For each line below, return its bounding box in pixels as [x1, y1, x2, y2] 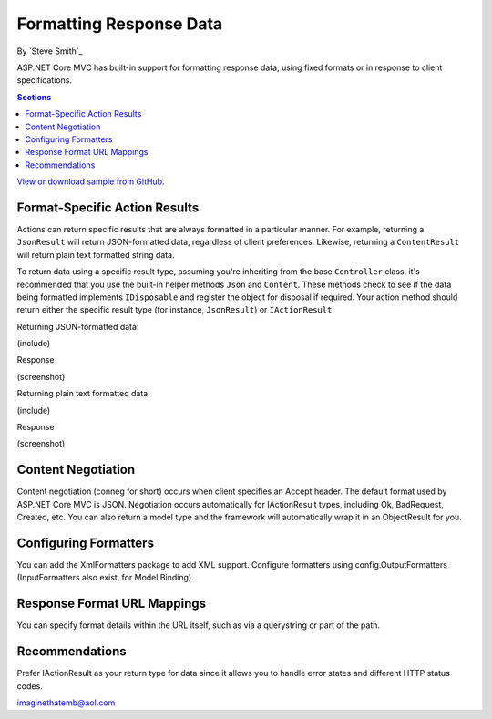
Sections [16, 91, 52, 102]
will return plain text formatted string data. [16, 249, 175, 260]
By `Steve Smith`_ [16, 46, 83, 56]
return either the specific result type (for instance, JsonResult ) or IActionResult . [16, 304, 334, 315]
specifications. [16, 75, 73, 86]
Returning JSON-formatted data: [16, 321, 139, 332]
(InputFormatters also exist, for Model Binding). [16, 572, 195, 583]
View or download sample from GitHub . [16, 176, 165, 187]
